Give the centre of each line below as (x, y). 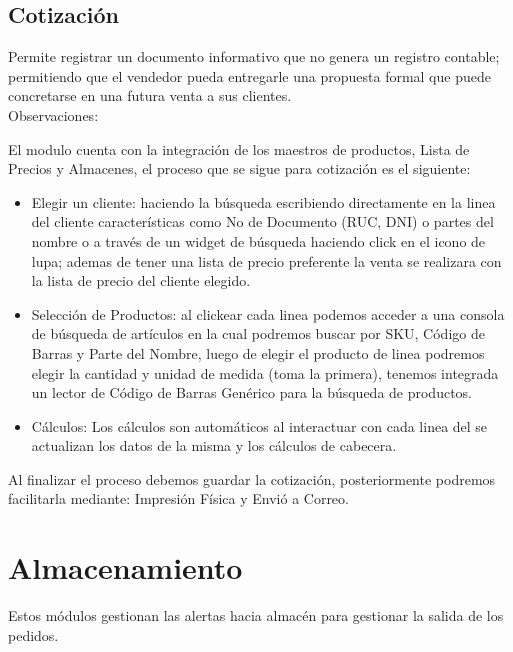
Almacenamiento (125, 567)
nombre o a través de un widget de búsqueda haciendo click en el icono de (258, 240)
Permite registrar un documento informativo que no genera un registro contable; (254, 56)
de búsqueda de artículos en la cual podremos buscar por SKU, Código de (258, 333)
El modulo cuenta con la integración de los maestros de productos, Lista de (239, 148)
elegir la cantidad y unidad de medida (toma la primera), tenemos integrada (265, 372)
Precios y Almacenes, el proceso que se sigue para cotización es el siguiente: (239, 168)
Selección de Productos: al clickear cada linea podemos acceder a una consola (268, 313)
